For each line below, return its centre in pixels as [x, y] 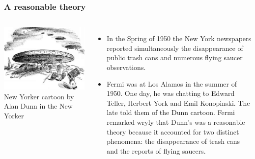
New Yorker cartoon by [39, 96]
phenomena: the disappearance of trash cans [173, 141]
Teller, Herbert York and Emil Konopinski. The [178, 102]
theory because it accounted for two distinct [173, 131]
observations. [126, 67]
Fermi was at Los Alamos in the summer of [172, 83]
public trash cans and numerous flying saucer [175, 57]
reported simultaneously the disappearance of [175, 48]
